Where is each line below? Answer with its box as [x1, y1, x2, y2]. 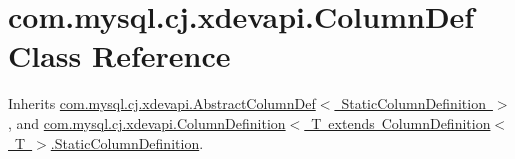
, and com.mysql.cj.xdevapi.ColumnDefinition [8, 112, 286, 133]
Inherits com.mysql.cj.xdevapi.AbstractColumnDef [8, 93, 316, 114]
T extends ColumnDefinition [311, 112, 491, 133]
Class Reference [8, 35, 231, 76]
